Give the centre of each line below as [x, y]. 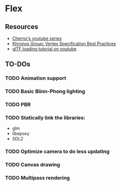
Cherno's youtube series [37, 38]
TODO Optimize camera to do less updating [57, 152]
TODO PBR [18, 105]
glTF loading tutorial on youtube [44, 49]
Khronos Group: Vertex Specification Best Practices [64, 44]
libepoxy [21, 133]
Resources [22, 27]
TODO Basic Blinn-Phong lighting [45, 91]
